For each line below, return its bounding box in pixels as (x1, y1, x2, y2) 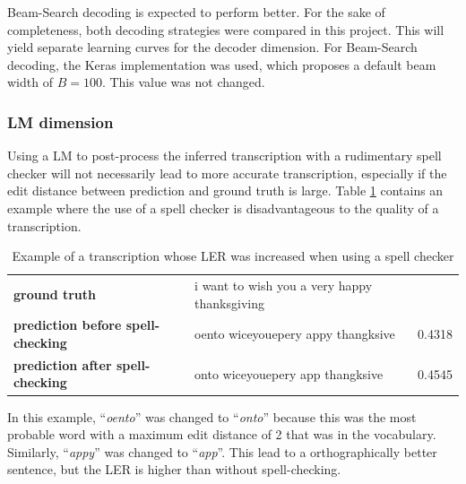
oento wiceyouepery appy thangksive (194, 324, 395, 343)
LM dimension (7, 110, 114, 133)
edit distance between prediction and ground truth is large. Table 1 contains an (7, 181, 444, 200)
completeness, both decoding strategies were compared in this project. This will (7, 20, 444, 39)
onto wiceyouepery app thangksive (194, 364, 384, 383)
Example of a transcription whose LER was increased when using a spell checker (12, 246, 454, 265)
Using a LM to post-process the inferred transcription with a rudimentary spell (7, 146, 442, 165)
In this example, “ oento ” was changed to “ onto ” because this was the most (7, 407, 417, 426)
